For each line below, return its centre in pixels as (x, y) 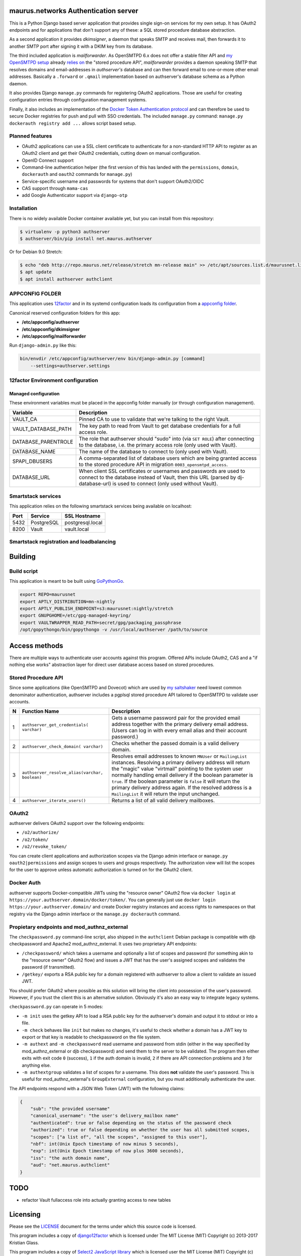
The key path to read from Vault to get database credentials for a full (160, 426)
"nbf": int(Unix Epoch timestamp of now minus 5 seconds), (105, 1144)
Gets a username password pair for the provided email (176, 718)
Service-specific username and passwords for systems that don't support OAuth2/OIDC (113, 181)
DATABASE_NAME (34, 451)
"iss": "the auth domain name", (70, 1158)
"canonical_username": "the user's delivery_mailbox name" (105, 1116)
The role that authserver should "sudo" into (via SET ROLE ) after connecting (166, 439)
